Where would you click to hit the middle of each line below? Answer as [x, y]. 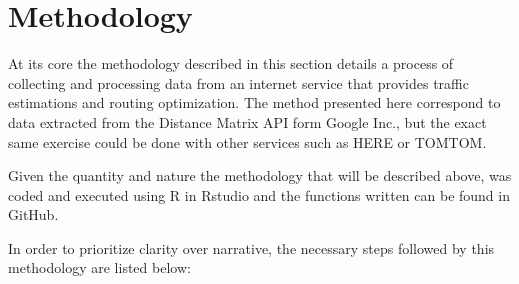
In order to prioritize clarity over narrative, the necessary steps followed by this [251, 247]
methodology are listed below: [99, 267]
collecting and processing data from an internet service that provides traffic [238, 82]
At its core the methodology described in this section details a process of [231, 63]
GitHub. [33, 214]
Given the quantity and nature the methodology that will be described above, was [260, 175]
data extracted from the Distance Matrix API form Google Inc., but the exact [247, 121]
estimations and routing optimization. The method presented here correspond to [254, 102]
